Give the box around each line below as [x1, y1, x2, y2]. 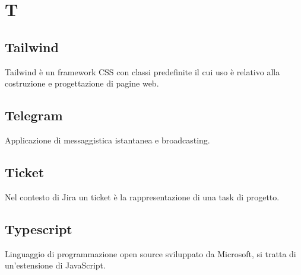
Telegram [5, 106, 63, 124]
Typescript [5, 219, 72, 238]
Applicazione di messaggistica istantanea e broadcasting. [5, 133, 210, 146]
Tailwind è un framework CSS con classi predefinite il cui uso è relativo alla [5, 65, 280, 78]
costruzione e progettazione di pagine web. [5, 77, 159, 89]
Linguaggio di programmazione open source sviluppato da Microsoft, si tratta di [5, 247, 296, 260]
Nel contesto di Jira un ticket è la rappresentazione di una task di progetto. [5, 190, 280, 203]
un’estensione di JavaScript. [5, 259, 106, 271]
